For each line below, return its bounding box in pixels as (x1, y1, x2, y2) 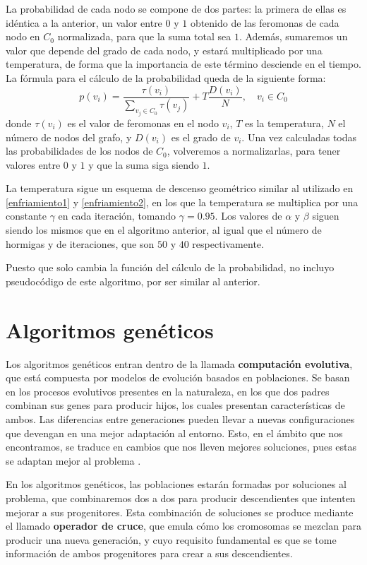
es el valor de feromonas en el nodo (67, 115, 219, 130)
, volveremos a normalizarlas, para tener (167, 143, 341, 158)
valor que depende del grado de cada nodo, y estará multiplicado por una (6, 42, 323, 57)
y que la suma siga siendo (88, 157, 199, 172)
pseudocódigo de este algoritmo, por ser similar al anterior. (6, 273, 260, 288)
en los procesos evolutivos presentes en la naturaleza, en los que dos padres (6, 383, 330, 398)
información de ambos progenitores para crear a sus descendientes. (6, 546, 293, 561)
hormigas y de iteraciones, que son (6, 236, 155, 251)
